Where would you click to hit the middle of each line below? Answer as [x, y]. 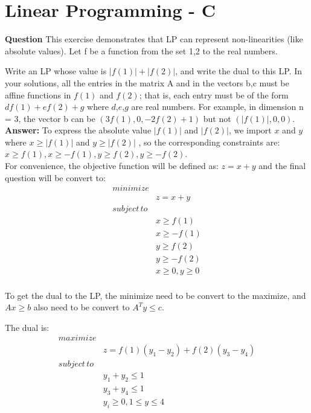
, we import [250, 130]
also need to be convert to [82, 307]
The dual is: [27, 327]
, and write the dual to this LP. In [239, 71]
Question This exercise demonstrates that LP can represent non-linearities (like [154, 39]
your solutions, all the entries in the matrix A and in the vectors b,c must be [147, 82]
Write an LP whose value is [56, 71]
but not [217, 118]
